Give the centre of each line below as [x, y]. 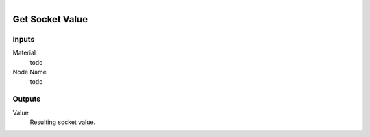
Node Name [30, 72]
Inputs [24, 39]
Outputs [27, 99]
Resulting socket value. [63, 122]
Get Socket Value [50, 19]
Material [24, 53]
